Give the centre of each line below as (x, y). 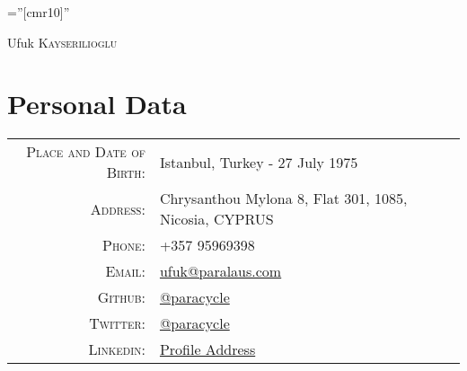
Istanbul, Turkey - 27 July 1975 (259, 162)
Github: (121, 297)
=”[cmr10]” (39, 12)
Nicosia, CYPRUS (216, 219)
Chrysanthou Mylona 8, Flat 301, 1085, (283, 199)
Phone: (124, 245)
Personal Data (97, 104)
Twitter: (117, 323)
